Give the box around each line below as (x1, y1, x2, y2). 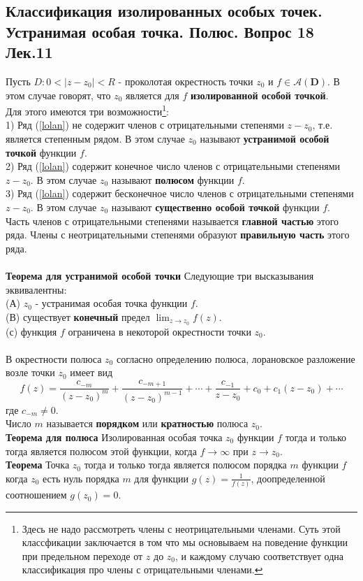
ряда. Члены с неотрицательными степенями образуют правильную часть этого (6, 227, 350, 242)
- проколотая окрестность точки (118, 73, 253, 88)
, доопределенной (251, 471, 325, 485)
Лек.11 (6, 41, 53, 63)
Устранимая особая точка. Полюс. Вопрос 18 (6, 20, 314, 42)
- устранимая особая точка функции (35, 296, 188, 310)
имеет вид (70, 365, 113, 380)
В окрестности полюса (6, 351, 102, 366)
